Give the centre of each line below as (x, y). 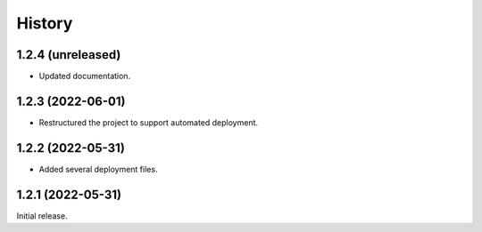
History (45, 23)
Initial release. (42, 216)
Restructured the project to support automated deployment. (149, 122)
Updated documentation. (85, 76)
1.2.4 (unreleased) (69, 55)
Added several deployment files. (98, 169)
